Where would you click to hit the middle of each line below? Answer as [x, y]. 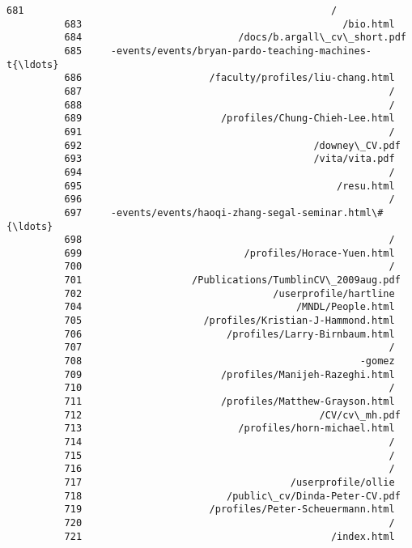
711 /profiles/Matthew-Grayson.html [229, 402]
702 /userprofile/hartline [229, 293]
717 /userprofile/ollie [229, 482]
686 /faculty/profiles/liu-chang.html [229, 78]
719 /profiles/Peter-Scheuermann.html [229, 510]
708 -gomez [229, 361]
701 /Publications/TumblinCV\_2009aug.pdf [232, 280]
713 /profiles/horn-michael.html [229, 429]
